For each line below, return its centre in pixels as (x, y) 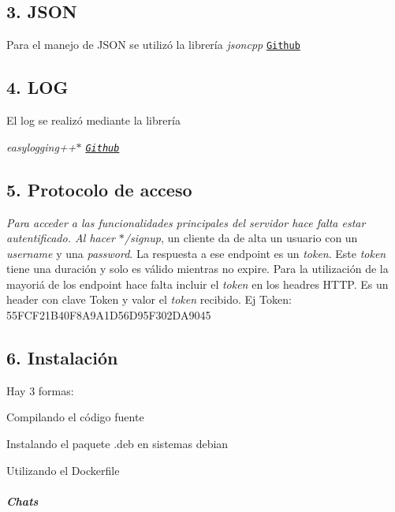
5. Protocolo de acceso (99, 189)
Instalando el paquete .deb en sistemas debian (117, 444)
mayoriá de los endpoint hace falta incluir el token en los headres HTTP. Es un (197, 284)
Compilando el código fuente (75, 417)
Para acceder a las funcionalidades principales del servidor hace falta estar (186, 222)
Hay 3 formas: (40, 390)
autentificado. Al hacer (61, 238)
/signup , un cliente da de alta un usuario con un (241, 238)
